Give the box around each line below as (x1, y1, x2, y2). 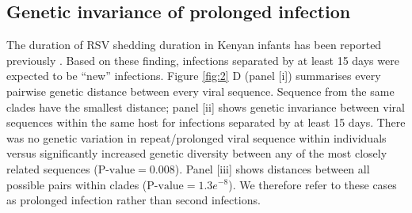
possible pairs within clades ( (6, 176, 147, 192)
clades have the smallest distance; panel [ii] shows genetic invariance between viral (6, 98, 405, 115)
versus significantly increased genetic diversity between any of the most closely (6, 145, 387, 162)
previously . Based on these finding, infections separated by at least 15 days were (6, 51, 399, 68)
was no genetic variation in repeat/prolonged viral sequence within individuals (6, 129, 387, 146)
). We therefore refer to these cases (228, 176, 397, 192)
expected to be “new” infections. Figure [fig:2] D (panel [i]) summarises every (6, 67, 381, 84)
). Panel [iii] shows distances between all (174, 160, 370, 177)
